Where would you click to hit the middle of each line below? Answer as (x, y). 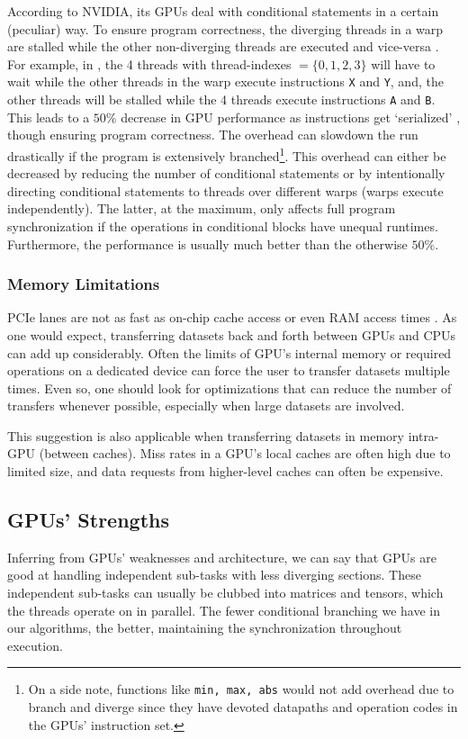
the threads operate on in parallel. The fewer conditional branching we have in (224, 610)
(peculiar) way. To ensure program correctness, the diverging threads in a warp (225, 28)
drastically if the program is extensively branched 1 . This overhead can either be (227, 154)
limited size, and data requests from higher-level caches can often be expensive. (225, 471)
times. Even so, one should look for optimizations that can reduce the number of (229, 388)
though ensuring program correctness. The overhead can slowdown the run (213, 135)
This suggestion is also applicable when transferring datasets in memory (206, 435)
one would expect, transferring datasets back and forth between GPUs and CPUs (232, 334)
